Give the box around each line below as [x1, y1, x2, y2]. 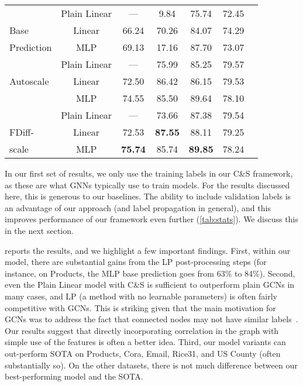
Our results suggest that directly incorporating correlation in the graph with [5, 324, 279, 336]
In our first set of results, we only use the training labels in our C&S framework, [5, 167, 293, 179]
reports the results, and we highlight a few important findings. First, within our [5, 244, 291, 256]
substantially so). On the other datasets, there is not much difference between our [5, 359, 298, 371]
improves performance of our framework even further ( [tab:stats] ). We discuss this [5, 213, 298, 225]
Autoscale [9, 74, 49, 88]
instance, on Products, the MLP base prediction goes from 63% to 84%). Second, [5, 267, 295, 279]
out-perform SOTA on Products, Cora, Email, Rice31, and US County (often [5, 347, 281, 359]
